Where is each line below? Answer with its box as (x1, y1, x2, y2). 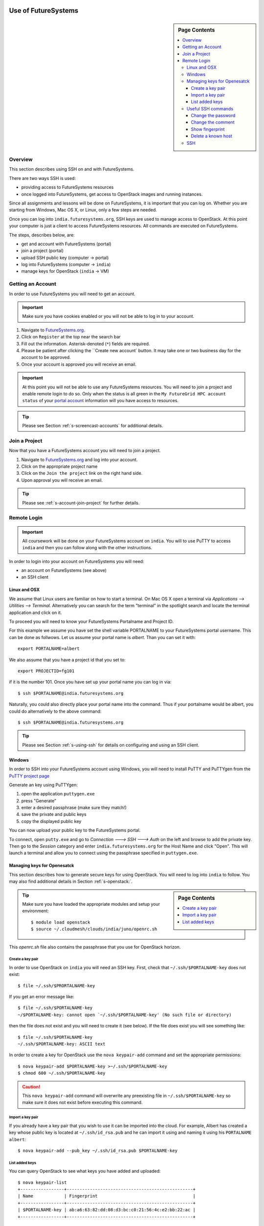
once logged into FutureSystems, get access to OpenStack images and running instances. (21, 191, 203, 197)
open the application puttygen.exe (21, 791, 95, 797)
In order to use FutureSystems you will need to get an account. (9, 291, 135, 297)
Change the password (191, 113, 236, 119)
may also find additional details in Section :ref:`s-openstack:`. (9, 878, 133, 885)
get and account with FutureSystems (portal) (21, 241, 112, 247)
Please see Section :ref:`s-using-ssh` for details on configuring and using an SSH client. (22, 742, 199, 748)
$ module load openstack (31, 919, 90, 925)
